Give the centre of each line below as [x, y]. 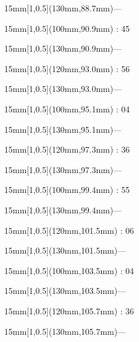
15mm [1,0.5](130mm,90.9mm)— [63, 48]
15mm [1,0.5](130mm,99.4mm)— [63, 209]
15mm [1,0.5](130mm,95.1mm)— [63, 129]
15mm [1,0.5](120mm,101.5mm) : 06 [69, 230]
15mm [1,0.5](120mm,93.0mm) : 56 [67, 68]
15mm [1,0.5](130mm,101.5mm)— [65, 250]
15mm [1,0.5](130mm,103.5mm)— [65, 291]
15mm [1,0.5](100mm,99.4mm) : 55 [67, 190]
